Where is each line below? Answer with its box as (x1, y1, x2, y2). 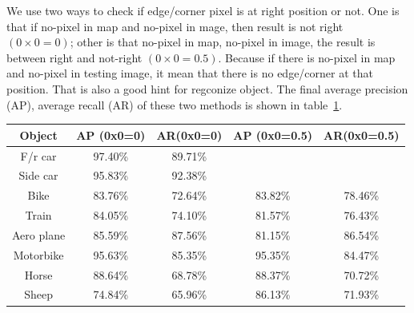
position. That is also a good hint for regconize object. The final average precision (6, 80, 408, 97)
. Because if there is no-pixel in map (218, 49, 396, 65)
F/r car (20, 147, 57, 164)
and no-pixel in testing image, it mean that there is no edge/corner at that (6, 65, 373, 81)
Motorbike (13, 246, 64, 263)
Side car (18, 167, 58, 184)
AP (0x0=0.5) (233, 126, 313, 143)
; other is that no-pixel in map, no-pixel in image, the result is (70, 34, 376, 50)
